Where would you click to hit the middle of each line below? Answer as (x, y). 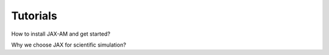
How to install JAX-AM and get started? (61, 34)
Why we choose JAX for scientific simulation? (69, 45)
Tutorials (34, 16)
